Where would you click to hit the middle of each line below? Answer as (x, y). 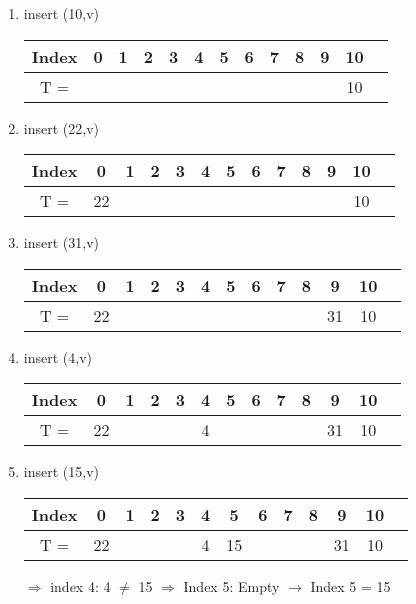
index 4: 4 (80, 585)
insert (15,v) (61, 471)
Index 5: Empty (231, 585)
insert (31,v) (61, 242)
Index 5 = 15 (350, 585)
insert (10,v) (61, 13)
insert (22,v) (61, 127)
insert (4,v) (57, 356)
